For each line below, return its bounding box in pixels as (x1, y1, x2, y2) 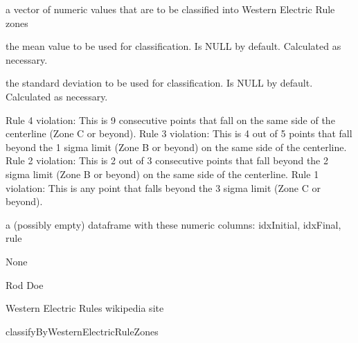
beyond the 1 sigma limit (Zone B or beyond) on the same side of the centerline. (6, 139, 347, 154)
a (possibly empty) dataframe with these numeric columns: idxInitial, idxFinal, (6, 217, 341, 231)
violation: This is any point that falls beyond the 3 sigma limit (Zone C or (6, 180, 321, 195)
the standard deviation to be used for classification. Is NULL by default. (6, 76, 313, 90)
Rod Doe (6, 277, 44, 292)
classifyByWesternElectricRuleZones (6, 324, 159, 338)
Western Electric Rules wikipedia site (6, 301, 164, 315)
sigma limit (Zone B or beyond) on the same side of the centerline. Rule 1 (6, 166, 319, 181)
